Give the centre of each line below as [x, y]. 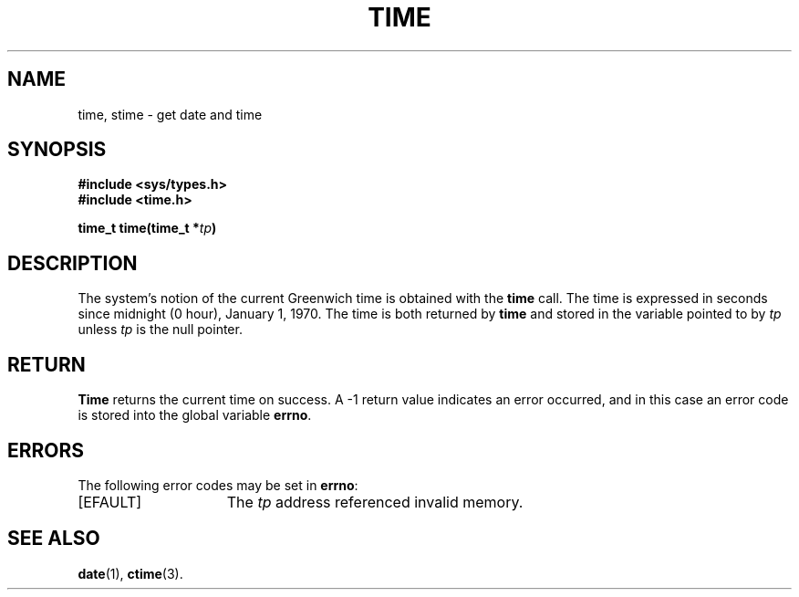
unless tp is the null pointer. [160, 330]
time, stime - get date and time [170, 114]
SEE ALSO [54, 539]
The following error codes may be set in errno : [218, 485]
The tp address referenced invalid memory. [375, 502]
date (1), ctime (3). [130, 573]
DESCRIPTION [73, 263]
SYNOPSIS [57, 150]
